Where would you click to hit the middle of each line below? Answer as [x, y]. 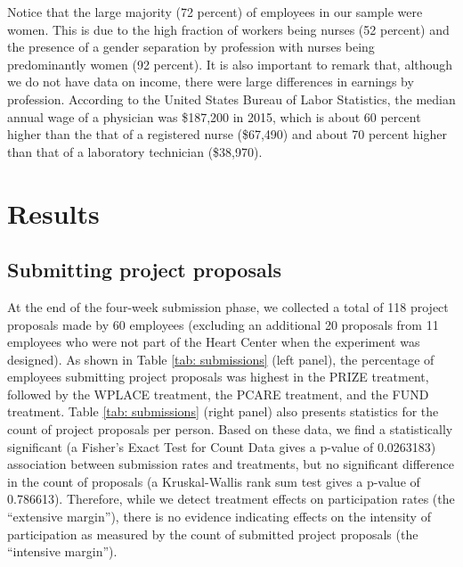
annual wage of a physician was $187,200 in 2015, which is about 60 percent [214, 116]
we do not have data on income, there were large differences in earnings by [211, 82]
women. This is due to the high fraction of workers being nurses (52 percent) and [228, 29]
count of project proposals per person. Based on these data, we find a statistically [230, 429]
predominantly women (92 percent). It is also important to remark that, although [230, 64]
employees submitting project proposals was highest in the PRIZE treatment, [218, 377]
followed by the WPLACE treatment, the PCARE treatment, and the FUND [218, 394]
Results [53, 213]
